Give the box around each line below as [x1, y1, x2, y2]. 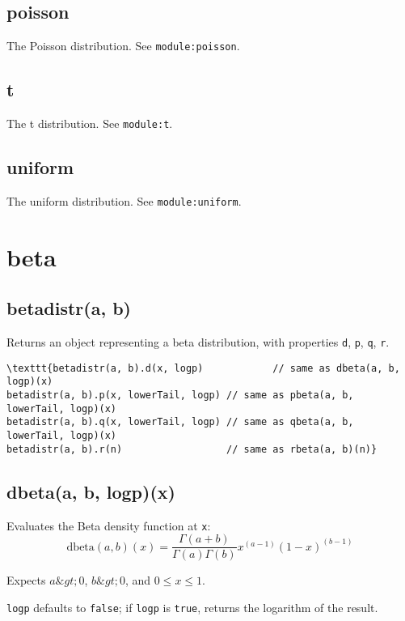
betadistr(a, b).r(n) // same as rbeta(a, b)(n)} [6, 443, 378, 455]
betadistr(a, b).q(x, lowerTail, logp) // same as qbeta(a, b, [6, 416, 354, 428]
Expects [6, 572, 46, 589]
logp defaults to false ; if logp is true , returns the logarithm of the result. [6, 598, 378, 615]
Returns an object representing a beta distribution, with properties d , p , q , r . [6, 334, 390, 351]
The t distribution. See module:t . [6, 115, 173, 132]
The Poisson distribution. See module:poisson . [6, 37, 240, 54]
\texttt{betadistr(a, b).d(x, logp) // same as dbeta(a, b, [6, 362, 400, 374]
